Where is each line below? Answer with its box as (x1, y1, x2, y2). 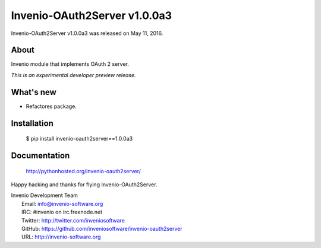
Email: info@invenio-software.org (21, 200, 103, 207)
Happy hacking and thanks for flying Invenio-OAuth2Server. (11, 181, 158, 188)
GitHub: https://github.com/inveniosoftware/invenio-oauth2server (21, 225, 182, 232)
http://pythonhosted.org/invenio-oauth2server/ (26, 167, 141, 174)
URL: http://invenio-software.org (21, 233, 101, 240)
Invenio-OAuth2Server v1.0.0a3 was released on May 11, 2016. (11, 30, 163, 37)
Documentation (11, 150, 70, 160)
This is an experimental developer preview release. (11, 71, 136, 78)
